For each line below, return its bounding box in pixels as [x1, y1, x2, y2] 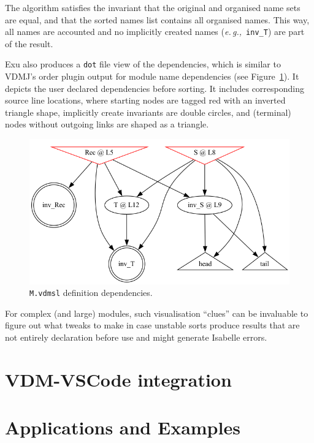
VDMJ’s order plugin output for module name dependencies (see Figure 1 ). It [5, 70, 299, 83]
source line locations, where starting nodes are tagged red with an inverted [5, 94, 286, 107]
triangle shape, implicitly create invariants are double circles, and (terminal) [5, 105, 291, 118]
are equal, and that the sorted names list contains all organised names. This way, [5, 13, 310, 26]
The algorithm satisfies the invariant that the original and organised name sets [5, 1, 301, 13]
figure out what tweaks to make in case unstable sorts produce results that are [5, 319, 300, 331]
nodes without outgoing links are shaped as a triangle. [5, 118, 209, 131]
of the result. [5, 37, 53, 50]
